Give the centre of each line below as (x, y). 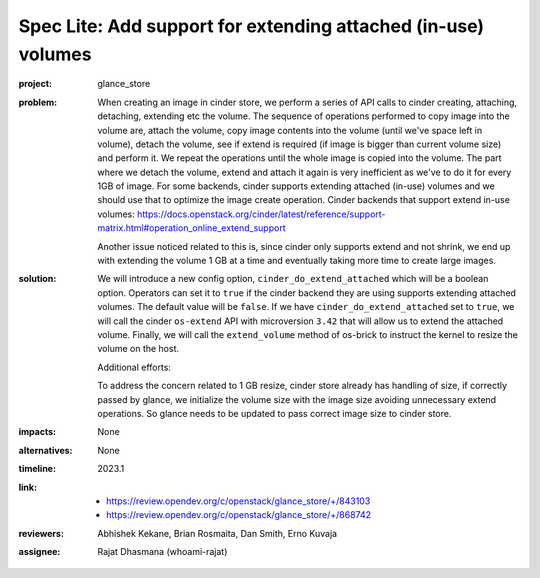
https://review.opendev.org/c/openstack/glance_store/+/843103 (238, 501)
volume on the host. (138, 349)
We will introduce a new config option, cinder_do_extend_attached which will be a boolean (293, 279)
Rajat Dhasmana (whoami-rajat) (162, 552)
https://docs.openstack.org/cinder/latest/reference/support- (261, 214)
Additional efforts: (134, 367)
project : (35, 84)
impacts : (37, 432)
